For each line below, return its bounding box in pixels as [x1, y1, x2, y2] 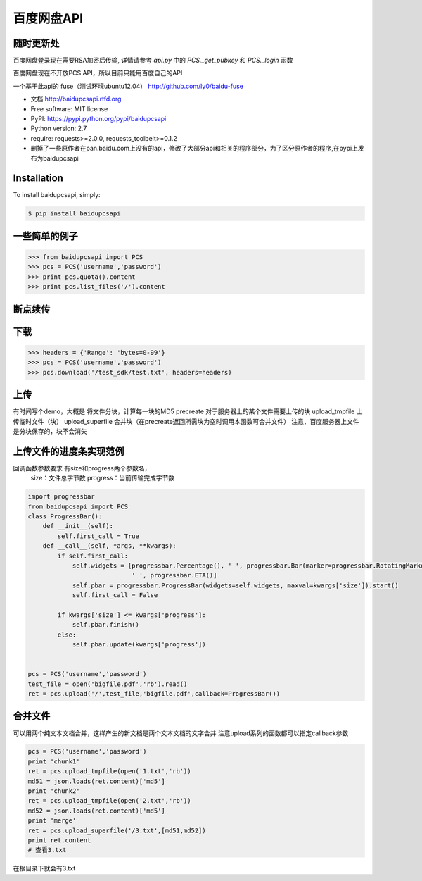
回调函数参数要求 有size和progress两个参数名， [13, 463, 151, 472]
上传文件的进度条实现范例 [13, 445, 124, 457]
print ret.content [27, 837, 91, 844]
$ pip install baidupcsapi [27, 210, 121, 218]
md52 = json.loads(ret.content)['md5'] [27, 806, 165, 815]
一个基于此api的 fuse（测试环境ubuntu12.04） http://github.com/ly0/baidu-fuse [13, 82, 244, 90]
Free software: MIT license [30, 104, 108, 113]
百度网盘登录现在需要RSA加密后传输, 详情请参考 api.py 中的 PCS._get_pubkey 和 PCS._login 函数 [13, 56, 293, 65]
